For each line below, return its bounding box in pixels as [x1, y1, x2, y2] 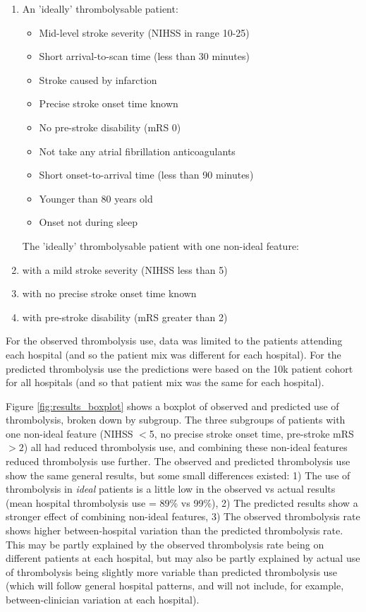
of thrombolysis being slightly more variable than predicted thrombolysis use [6, 564, 338, 579]
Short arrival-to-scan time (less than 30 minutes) [39, 49, 250, 64]
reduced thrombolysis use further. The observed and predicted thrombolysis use [6, 454, 350, 469]
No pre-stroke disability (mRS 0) [39, 119, 181, 134]
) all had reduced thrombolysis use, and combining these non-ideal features [23, 440, 348, 455]
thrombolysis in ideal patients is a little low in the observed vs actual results [6, 481, 336, 496]
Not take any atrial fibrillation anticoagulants [39, 143, 236, 158]
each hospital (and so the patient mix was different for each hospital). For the [6, 347, 341, 361]
